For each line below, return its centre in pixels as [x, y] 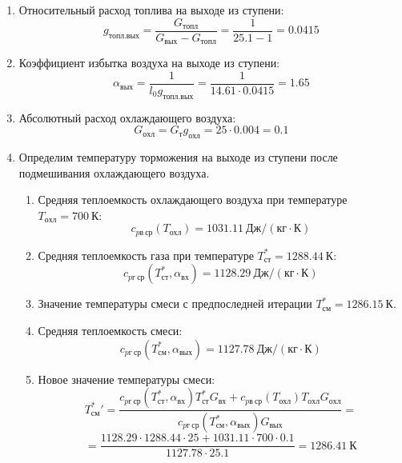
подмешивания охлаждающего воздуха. [114, 172]
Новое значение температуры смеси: [127, 379]
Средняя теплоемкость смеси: [110, 330]
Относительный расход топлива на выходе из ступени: [151, 10]
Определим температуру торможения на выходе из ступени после [178, 156]
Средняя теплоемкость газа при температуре [146, 255]
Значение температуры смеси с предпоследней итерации [175, 303]
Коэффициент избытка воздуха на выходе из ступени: [149, 63]
